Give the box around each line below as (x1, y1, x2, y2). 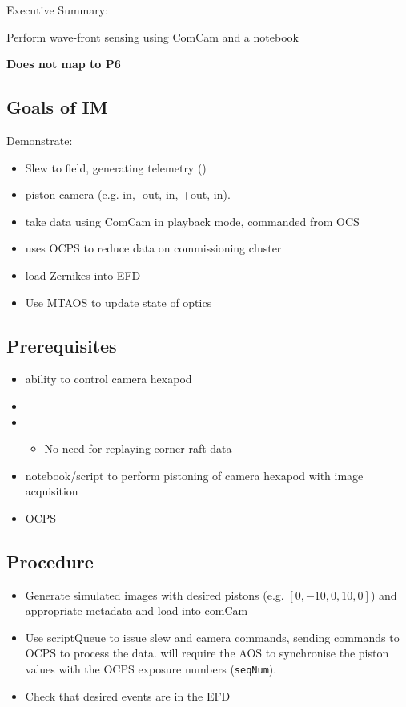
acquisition (25, 483, 78, 499)
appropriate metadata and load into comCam (25, 602, 248, 619)
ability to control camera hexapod (25, 370, 192, 387)
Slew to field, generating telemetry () (25, 159, 207, 176)
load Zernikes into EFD (25, 266, 141, 283)
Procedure (6, 548, 94, 573)
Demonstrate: (6, 131, 73, 148)
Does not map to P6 (6, 55, 121, 72)
